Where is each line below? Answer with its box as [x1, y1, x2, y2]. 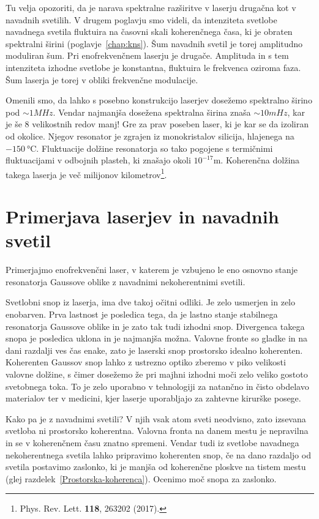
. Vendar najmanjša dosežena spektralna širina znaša [53, 105, 251, 118]
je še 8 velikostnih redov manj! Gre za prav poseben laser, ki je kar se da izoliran [6, 118, 309, 130]
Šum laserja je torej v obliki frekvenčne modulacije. [6, 73, 198, 86]
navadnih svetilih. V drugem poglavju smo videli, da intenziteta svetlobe [6, 13, 277, 26]
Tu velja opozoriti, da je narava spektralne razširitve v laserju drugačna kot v [6, 1, 296, 13]
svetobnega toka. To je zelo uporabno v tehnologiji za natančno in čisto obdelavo [6, 379, 309, 392]
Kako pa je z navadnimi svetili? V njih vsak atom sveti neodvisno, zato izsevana [6, 412, 306, 425]
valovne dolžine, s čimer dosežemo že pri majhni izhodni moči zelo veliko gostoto [6, 368, 308, 381]
